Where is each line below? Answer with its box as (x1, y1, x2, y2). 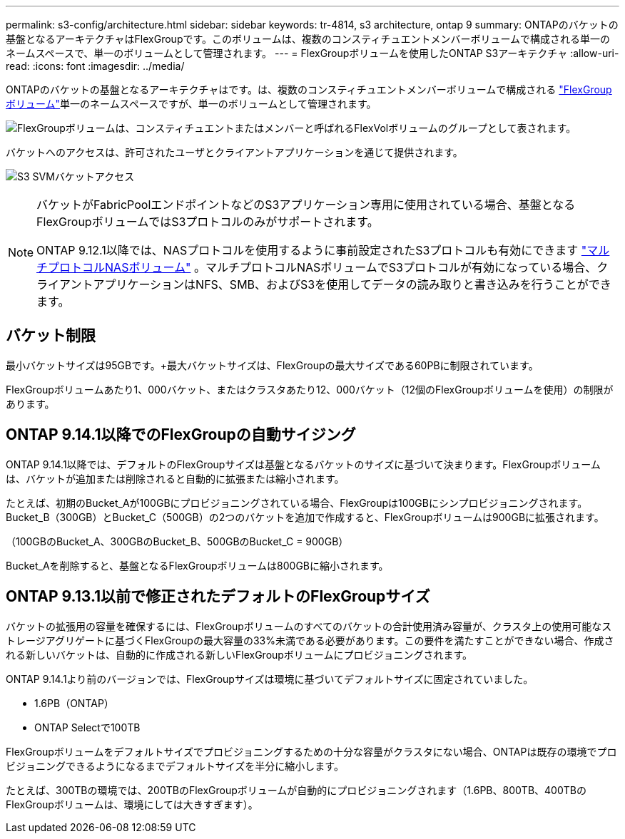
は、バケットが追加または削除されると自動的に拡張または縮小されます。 (6, 472, 345, 485)
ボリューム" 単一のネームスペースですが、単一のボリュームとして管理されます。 (6, 98, 377, 110)
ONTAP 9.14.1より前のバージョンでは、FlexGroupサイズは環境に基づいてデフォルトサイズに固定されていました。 (6, 672, 534, 685)
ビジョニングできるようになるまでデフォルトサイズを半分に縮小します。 (6, 759, 344, 772)
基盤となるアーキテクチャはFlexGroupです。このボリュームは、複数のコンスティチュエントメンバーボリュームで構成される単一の (6, 33, 611, 45)
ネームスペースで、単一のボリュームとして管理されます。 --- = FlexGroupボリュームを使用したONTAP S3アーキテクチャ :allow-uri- (6, 47, 619, 59)
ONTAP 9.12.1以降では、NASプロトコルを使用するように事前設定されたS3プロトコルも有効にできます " (36, 243, 587, 257)
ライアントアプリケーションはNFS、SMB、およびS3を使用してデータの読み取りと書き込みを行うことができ (36, 277, 611, 292)
